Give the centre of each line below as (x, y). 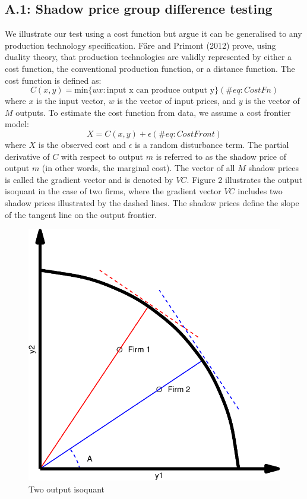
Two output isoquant (67, 489)
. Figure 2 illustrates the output (245, 179)
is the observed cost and (82, 144)
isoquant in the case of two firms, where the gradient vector (113, 191)
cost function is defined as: (53, 80)
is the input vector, (71, 101)
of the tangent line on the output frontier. (81, 214)
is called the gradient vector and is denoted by (89, 179)
